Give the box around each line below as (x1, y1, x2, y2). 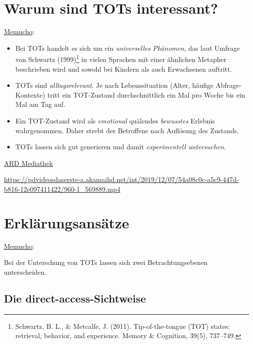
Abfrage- (216, 80, 242, 90)
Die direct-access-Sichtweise (4, 290, 146, 305)
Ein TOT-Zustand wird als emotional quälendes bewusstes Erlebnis (15, 115, 215, 125)
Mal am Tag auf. (15, 99, 66, 109)
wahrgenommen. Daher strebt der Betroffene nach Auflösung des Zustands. (15, 125, 239, 135)
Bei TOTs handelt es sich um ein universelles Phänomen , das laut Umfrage (15, 42, 240, 53)
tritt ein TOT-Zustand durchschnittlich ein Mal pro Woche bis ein (47, 89, 245, 100)
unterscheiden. (4, 266, 47, 277)
